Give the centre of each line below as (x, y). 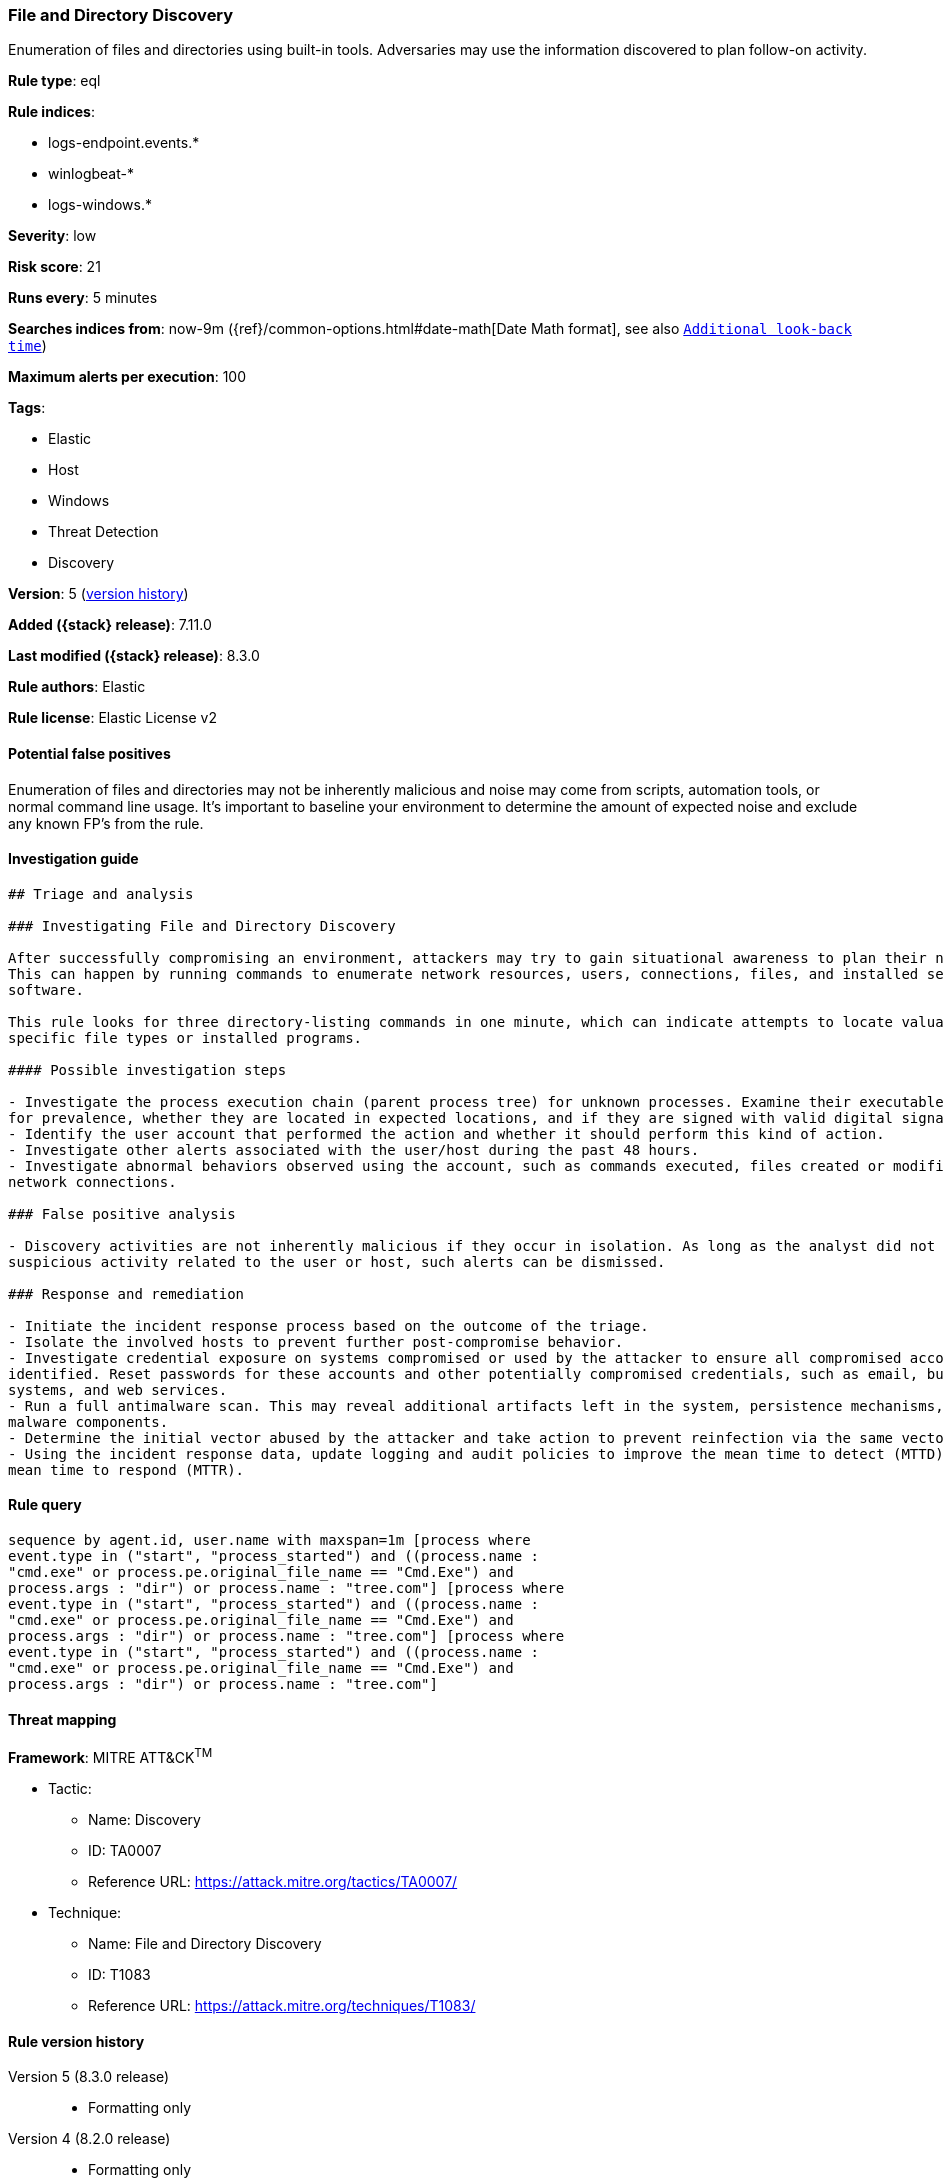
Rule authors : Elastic (77, 687)
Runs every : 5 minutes (83, 298)
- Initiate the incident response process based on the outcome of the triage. (328, 1325)
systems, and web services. (118, 1389)
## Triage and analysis (101, 893)
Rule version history (76, 2041)
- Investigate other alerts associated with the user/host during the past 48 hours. (354, 1149)
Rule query (45, 1505)
